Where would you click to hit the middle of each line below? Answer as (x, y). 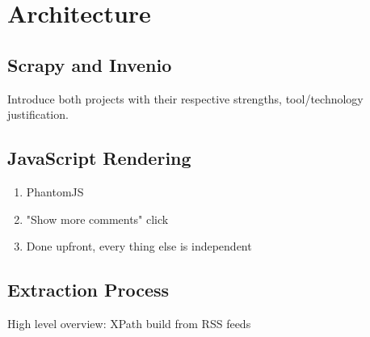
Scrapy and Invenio (90, 64)
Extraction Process (88, 290)
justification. (38, 114)
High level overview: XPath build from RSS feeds (129, 323)
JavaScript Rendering (99, 158)
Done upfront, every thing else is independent (139, 246)
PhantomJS (55, 191)
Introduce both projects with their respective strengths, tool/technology (185, 98)
